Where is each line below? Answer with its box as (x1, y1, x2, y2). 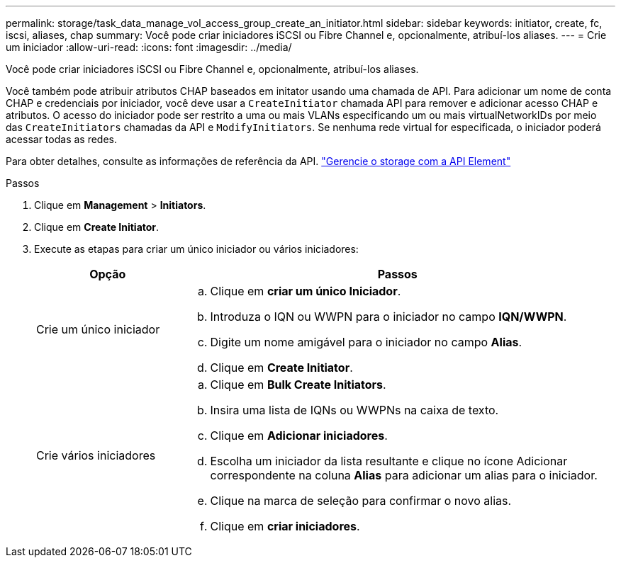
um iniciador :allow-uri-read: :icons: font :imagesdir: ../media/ (6, 41, 292, 53)
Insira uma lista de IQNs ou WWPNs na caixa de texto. (210, 403, 499, 417)
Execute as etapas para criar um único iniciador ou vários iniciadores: (34, 243, 359, 255)
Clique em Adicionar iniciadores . (210, 428, 388, 443)
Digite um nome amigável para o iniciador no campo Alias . (210, 335, 522, 349)
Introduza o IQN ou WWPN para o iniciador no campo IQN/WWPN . (210, 309, 567, 324)
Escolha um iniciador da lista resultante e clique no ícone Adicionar (210, 454, 568, 468)
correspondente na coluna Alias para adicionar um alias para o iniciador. (210, 468, 598, 482)
